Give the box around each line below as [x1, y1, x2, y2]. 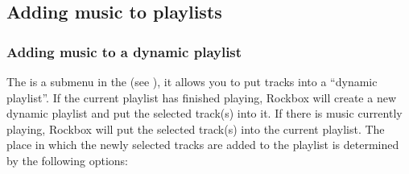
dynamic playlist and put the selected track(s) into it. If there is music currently [6, 105, 403, 122]
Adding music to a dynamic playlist [6, 41, 242, 61]
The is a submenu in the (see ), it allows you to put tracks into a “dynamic [6, 73, 378, 89]
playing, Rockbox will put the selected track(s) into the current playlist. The [6, 120, 385, 137]
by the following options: [6, 151, 128, 168]
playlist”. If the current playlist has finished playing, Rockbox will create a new [6, 89, 397, 106]
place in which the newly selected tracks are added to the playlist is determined [6, 136, 399, 153]
